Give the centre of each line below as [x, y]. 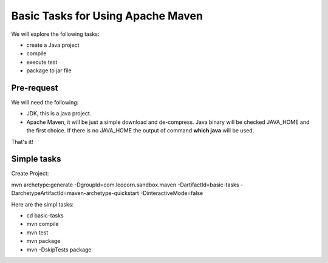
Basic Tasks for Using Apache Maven [107, 16]
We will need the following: [45, 103]
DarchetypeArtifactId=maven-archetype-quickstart [75, 193]
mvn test [37, 232]
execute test [42, 62]
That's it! [22, 142]
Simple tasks [36, 159]
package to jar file [49, 70]
